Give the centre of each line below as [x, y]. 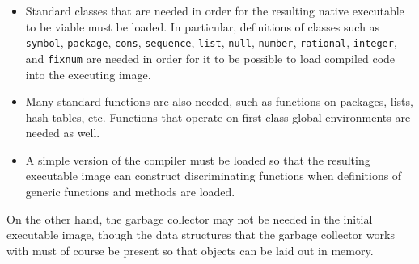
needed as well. [63, 133]
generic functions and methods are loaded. [130, 192]
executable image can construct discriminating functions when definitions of [214, 176]
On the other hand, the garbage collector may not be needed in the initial [190, 218]
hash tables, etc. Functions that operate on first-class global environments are [218, 117]
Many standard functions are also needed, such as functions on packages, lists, [219, 101]
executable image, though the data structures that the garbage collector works [201, 235]
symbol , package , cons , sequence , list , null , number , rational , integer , [211, 42]
